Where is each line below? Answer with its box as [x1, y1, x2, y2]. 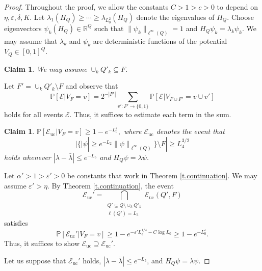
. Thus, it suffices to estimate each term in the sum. [69, 109, 231, 119]
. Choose [227, 11, 254, 22]
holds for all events [4, 109, 63, 119]
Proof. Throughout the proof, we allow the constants [4, 2, 169, 12]
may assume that [4, 35, 58, 46]
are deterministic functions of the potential [93, 35, 227, 46]
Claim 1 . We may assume [4, 63, 87, 74]
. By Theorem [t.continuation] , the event [47, 180, 174, 191]
